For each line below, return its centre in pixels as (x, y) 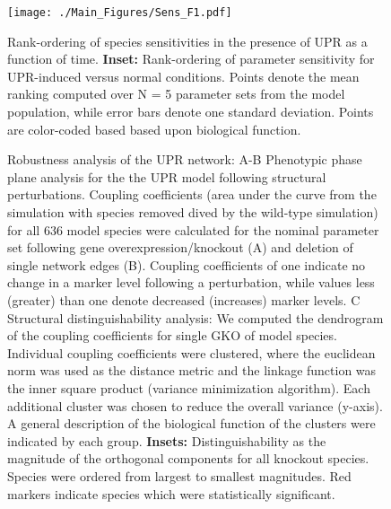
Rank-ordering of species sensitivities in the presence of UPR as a (187, 41)
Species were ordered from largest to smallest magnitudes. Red (179, 475)
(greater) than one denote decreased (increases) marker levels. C (184, 299)
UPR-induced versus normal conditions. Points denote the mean (183, 76)
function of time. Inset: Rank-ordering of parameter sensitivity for (191, 59)
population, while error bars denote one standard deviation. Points (191, 112)
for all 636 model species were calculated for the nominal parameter (193, 229)
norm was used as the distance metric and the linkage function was (192, 370)
